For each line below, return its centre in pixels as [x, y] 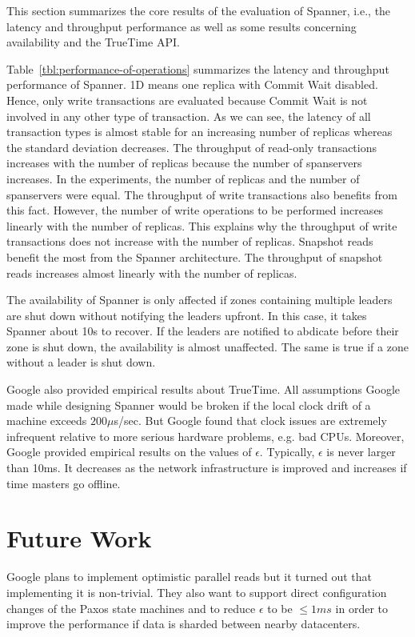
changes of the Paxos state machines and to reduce [131, 608]
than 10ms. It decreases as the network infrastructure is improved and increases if [207, 468]
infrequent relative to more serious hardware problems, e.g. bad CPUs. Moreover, [206, 436]
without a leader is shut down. [81, 362]
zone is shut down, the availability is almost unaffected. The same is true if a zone [207, 346]
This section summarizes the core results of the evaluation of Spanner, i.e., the [199, 10]
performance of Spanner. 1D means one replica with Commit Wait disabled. [192, 84]
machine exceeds [47, 421]
